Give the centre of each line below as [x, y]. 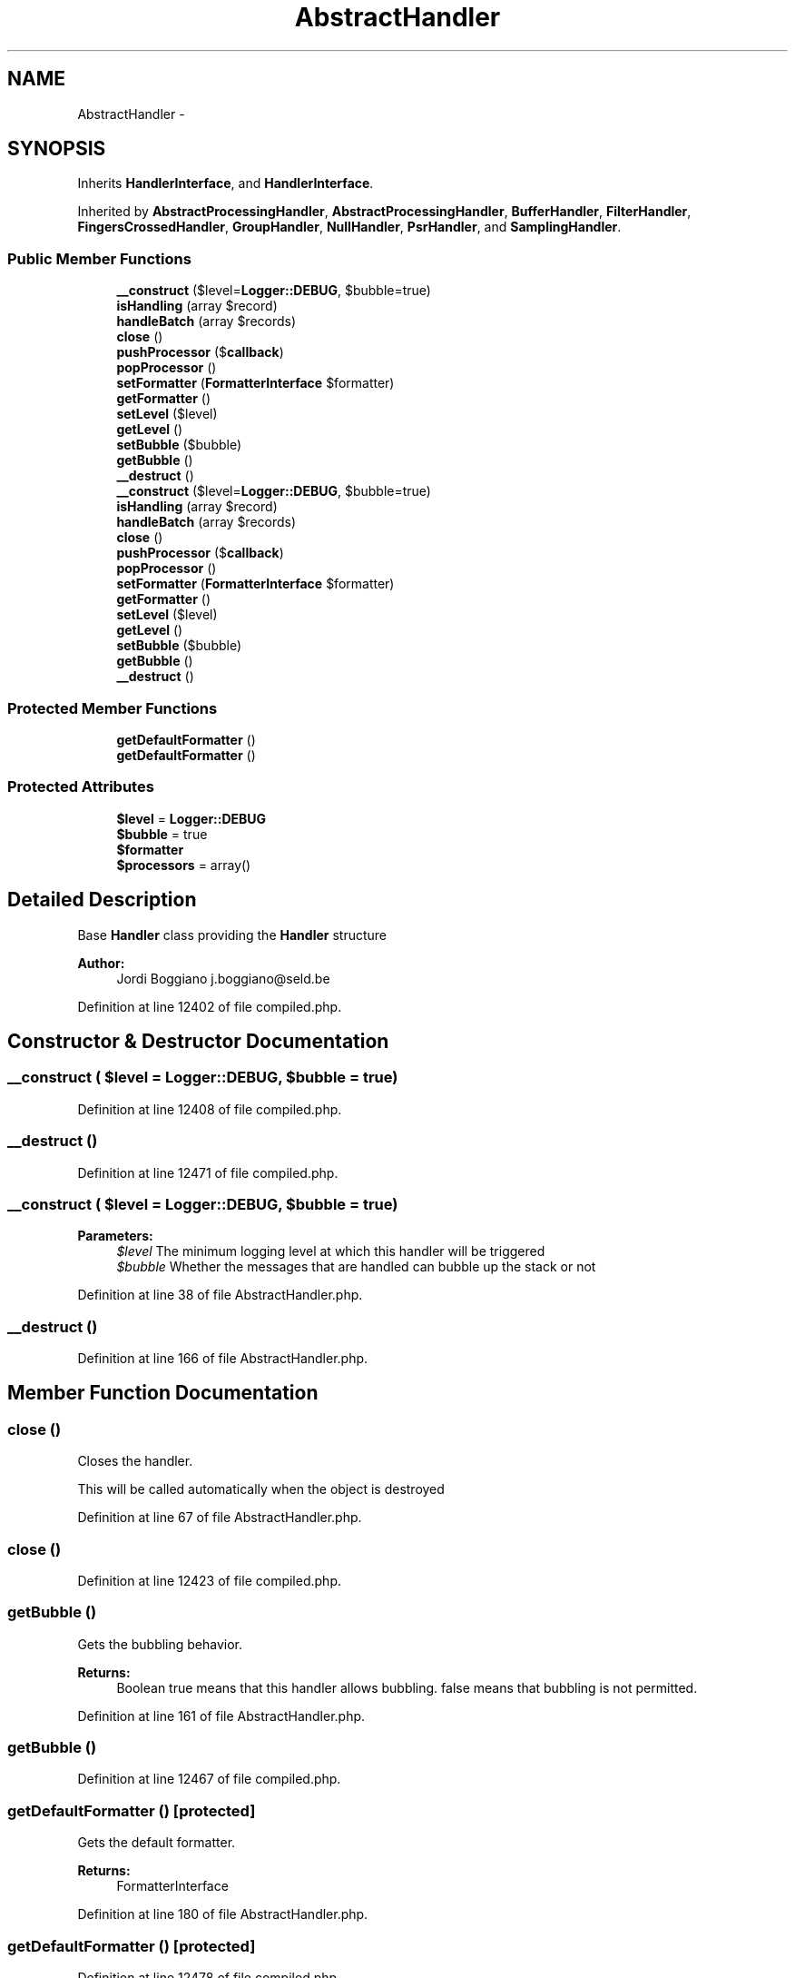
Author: [101, 963]
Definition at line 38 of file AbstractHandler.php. [220, 1295]
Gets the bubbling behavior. [160, 1644]
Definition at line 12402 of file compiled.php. [210, 1006]
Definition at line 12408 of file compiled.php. [210, 1109]
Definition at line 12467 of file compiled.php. [209, 1779]
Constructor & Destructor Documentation [198, 1041]
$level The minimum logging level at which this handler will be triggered [331, 1251]
